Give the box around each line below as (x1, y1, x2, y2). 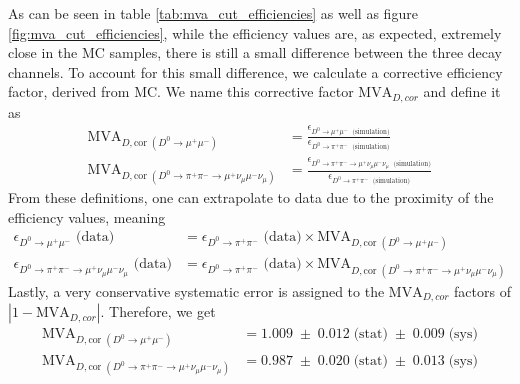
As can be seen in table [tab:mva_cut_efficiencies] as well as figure (8, 3, 418, 23)
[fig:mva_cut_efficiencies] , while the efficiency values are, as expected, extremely (8, 22, 502, 43)
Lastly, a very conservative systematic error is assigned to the (8, 280, 385, 301)
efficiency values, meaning (8, 206, 166, 227)
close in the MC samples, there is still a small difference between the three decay (8, 42, 502, 63)
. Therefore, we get (100, 301, 216, 322)
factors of (454, 280, 511, 301)
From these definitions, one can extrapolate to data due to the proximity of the (8, 187, 494, 208)
